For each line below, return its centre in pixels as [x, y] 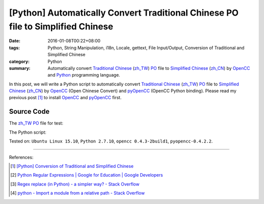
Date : [15, 41]
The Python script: [28, 132]
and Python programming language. [84, 75]
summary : [20, 68]
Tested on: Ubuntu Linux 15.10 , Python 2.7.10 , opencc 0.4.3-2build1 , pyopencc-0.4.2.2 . [111, 141]
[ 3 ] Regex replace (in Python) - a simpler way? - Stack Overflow [75, 184]
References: [21, 157]
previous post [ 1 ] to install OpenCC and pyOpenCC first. [65, 98]
